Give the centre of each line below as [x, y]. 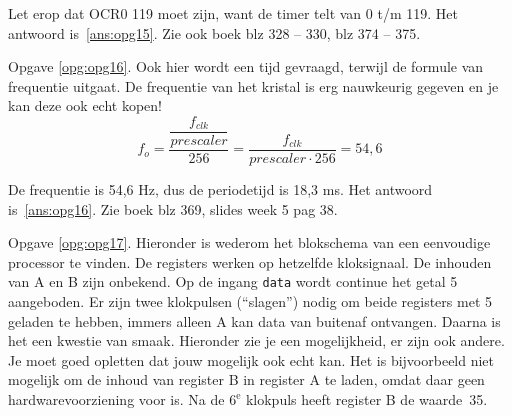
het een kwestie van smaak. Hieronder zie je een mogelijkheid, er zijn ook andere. [256, 340]
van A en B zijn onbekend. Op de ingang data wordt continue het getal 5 [233, 281]
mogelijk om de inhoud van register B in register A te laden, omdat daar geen [246, 379]
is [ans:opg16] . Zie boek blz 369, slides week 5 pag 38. [173, 208]
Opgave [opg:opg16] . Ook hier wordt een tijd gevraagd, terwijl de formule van [246, 66]
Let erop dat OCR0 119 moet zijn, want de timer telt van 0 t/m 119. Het [233, 13]
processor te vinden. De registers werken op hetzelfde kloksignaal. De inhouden [250, 261]
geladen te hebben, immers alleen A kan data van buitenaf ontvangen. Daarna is [254, 320]
